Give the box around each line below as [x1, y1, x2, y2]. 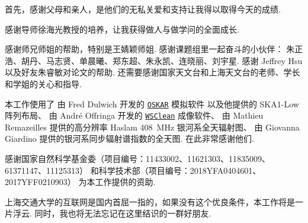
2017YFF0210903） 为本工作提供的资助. [5, 176, 156, 188]
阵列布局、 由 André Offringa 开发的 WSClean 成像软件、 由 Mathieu [5, 109, 264, 122]
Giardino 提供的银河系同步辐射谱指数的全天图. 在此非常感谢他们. [5, 132, 254, 145]
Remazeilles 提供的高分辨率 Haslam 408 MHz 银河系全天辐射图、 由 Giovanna [5, 120, 300, 133]
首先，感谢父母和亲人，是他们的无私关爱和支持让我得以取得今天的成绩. [5, 3, 281, 15]
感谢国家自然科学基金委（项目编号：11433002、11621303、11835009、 [5, 152, 270, 165]
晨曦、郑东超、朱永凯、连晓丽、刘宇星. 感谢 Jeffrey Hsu [87, 54, 303, 66]
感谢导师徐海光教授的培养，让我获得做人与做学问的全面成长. [5, 23, 239, 35]
